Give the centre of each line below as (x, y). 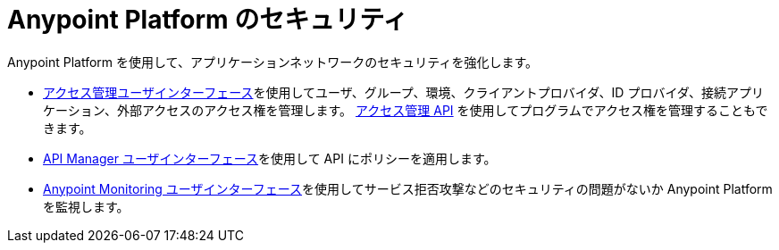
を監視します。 (86, 206)
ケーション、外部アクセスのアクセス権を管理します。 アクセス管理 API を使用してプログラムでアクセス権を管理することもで (406, 110)
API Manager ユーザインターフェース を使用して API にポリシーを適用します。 (270, 158)
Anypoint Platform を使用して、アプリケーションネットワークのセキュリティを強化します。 (273, 62)
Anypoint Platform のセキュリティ (208, 20)
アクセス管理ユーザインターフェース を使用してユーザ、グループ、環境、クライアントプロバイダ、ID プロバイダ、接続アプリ (404, 92)
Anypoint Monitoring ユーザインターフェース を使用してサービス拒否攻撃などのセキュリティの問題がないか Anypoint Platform (408, 188)
